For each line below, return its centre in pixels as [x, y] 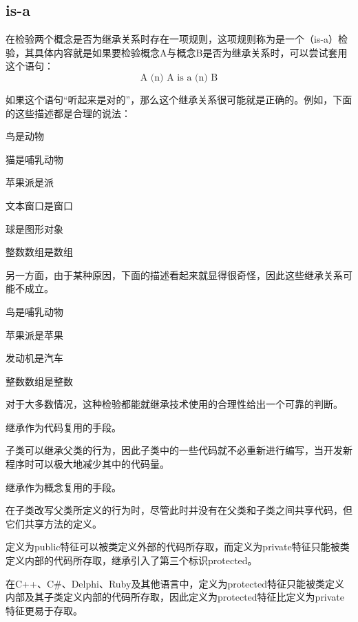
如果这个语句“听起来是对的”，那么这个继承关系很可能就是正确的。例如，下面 [179, 99]
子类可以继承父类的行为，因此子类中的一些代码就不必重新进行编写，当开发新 [179, 450]
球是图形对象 [34, 228]
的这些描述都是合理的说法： [68, 113]
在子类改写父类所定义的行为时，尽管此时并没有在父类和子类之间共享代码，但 [179, 510]
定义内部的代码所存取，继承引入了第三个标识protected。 [131, 560]
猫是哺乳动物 [34, 159]
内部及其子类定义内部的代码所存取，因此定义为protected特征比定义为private [175, 597]
